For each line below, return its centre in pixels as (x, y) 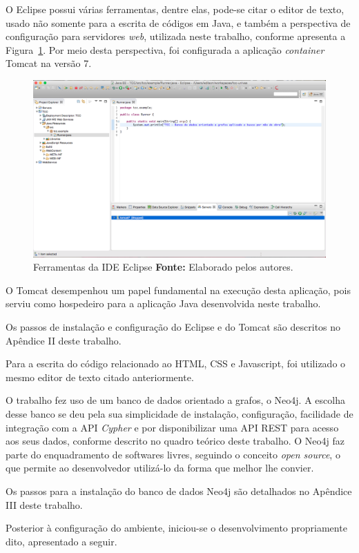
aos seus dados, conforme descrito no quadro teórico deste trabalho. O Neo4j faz (175, 441)
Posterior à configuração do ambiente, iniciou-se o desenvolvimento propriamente (176, 528)
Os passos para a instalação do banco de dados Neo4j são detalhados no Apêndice (179, 491)
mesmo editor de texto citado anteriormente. (100, 377)
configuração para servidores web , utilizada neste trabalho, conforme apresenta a (176, 36)
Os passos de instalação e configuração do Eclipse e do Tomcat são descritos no (173, 327)
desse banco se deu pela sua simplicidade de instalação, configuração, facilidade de (179, 414)
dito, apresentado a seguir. (61, 541)
